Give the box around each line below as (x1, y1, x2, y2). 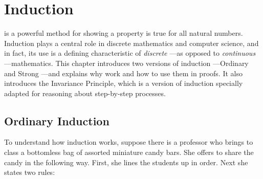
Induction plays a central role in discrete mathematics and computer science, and (4, 37, 259, 48)
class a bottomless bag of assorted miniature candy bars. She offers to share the (4, 147, 254, 158)
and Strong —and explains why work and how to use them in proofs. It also (4, 68, 243, 78)
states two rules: (4, 167, 55, 177)
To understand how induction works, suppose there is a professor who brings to (4, 137, 253, 147)
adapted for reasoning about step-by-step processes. (4, 87, 166, 98)
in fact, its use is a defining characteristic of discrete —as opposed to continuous (4, 48, 256, 58)
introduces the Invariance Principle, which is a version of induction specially (4, 78, 243, 88)
